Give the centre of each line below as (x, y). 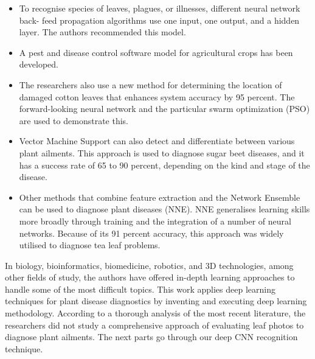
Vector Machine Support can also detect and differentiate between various (157, 141)
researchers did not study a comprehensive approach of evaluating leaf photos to (154, 325)
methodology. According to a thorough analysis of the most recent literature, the (155, 313)
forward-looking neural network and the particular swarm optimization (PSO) (164, 109)
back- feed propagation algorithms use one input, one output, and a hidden (159, 20)
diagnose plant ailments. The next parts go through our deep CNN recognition (151, 337)
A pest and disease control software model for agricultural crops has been (156, 52)
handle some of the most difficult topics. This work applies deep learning (140, 289)
